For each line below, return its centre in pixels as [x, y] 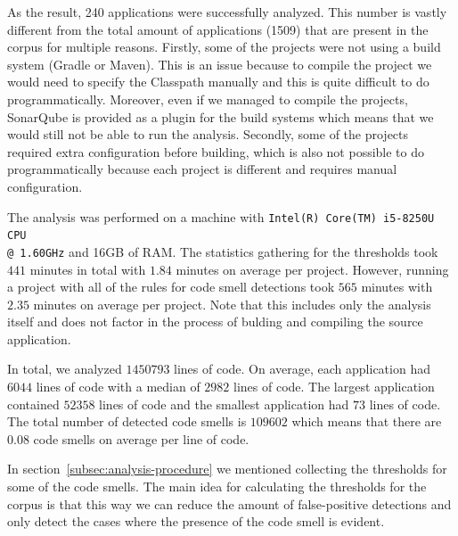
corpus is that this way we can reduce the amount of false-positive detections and [229, 503]
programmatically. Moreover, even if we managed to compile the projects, [208, 99]
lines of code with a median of [118, 387]
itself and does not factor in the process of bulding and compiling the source [215, 322]
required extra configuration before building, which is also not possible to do [216, 151]
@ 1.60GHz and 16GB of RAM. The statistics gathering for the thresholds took [223, 251]
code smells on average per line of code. [141, 438]
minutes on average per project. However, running [312, 269]
